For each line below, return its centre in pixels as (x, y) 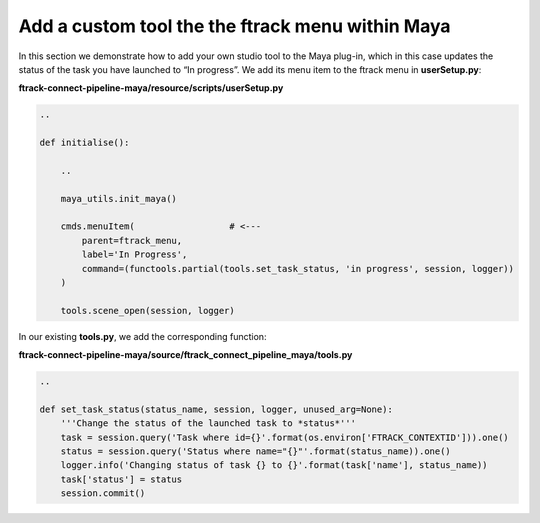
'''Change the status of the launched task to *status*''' (208, 423)
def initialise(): (84, 143)
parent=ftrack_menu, (132, 240)
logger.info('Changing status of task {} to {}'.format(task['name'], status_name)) (274, 465)
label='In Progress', (134, 254)
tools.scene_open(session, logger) (147, 310)
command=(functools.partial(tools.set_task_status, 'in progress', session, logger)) (298, 268)
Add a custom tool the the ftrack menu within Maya (234, 26)
